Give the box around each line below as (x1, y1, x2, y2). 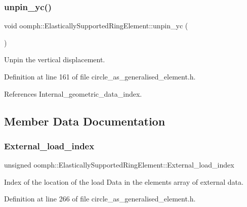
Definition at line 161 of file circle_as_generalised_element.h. (4, 71, 196, 81)
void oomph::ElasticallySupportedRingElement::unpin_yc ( (4, 20, 188, 31)
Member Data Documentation (4, 113, 166, 129)
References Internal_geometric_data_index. (4, 88, 142, 99)
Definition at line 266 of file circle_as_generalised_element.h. (4, 193, 196, 204)
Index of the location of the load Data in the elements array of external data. (4, 176, 243, 187)
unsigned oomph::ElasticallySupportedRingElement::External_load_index (4, 159, 234, 170)
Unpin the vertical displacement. (4, 54, 105, 65)
